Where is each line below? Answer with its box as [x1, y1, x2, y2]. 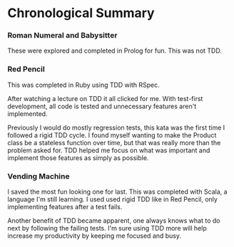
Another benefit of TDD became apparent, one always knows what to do [7, 216, 220, 225]
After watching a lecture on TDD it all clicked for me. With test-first [7, 94, 203, 103]
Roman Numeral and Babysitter [7, 31, 118, 41]
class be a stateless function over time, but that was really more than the [7, 138, 221, 147]
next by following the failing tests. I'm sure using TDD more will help [7, 224, 207, 233]
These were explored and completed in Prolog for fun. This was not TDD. [7, 46, 223, 55]
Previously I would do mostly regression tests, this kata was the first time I [7, 123, 225, 132]
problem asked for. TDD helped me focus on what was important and [7, 146, 210, 154]
